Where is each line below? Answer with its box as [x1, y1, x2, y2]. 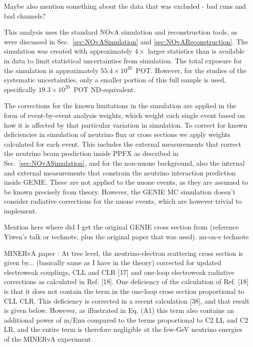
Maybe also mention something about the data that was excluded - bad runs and [4, 1, 246, 11]
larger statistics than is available [148, 46, 245, 56]
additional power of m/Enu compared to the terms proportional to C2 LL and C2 [4, 314, 248, 325]
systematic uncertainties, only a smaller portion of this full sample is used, [4, 75, 226, 85]
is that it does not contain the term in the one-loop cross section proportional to [4, 286, 244, 296]
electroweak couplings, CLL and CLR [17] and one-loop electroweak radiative [4, 267, 234, 277]
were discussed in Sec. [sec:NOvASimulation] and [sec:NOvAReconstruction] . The [4, 36, 248, 46]
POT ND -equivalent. [73, 84, 136, 94]
